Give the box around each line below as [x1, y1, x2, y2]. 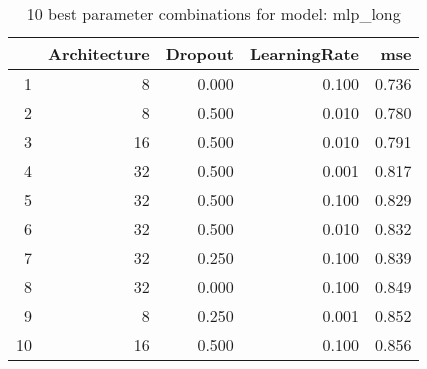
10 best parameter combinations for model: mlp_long [26, 2, 401, 25]
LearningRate [249, 42, 359, 65]
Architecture [48, 42, 150, 65]
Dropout [165, 42, 234, 65]
